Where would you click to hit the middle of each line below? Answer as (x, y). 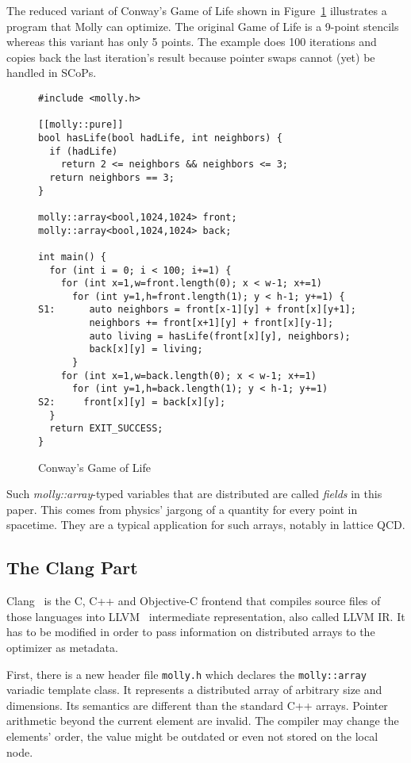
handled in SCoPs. (52, 73)
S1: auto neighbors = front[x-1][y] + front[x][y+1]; (197, 310)
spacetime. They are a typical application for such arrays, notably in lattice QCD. (206, 525)
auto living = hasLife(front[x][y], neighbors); (220, 336)
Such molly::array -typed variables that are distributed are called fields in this (194, 494)
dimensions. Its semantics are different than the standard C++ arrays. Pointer (197, 705)
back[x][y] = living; (146, 349)
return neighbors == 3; (112, 177)
